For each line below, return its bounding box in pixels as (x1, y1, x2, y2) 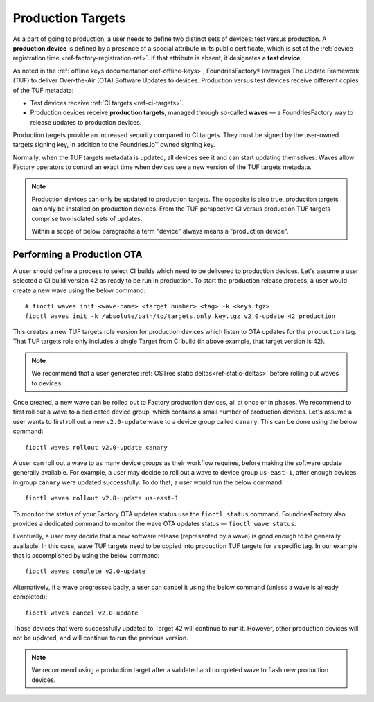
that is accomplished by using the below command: (12, 552, 160, 560)
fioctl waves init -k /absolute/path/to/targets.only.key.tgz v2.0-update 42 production (25, 312, 336, 320)
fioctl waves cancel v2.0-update (25, 608, 139, 617)
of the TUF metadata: (12, 86, 74, 94)
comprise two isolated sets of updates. (31, 214, 143, 222)
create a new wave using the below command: (12, 286, 146, 295)
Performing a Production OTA (12, 249, 143, 260)
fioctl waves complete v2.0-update (25, 568, 146, 575)
